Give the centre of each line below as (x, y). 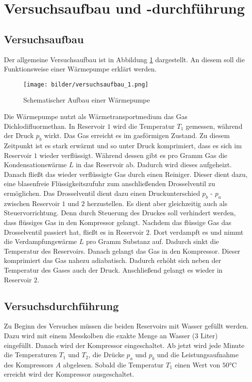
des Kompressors (29, 364)
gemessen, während (214, 126)
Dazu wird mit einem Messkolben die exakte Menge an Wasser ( (100, 335)
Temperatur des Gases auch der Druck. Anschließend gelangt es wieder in (113, 269)
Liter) (209, 335)
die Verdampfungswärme (41, 241)
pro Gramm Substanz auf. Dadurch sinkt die (152, 241)
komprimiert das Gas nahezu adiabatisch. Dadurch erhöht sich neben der (113, 260)
